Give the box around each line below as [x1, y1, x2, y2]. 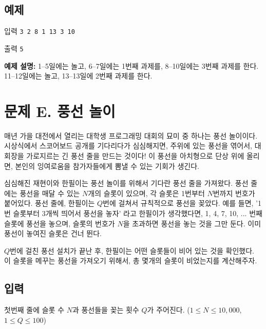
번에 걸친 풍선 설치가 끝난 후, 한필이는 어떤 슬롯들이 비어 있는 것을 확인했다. [10, 245, 254, 256]
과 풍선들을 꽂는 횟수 [72, 304, 139, 315]
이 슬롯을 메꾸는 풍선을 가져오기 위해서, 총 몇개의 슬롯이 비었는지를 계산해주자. [4, 255, 257, 266]
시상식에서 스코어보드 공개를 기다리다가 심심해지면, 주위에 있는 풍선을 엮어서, [4, 140, 252, 151]
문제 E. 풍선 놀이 [4, 100, 116, 121]
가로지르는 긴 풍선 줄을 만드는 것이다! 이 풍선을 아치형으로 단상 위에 [26, 150, 244, 161]
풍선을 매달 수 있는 [20, 187, 80, 198]
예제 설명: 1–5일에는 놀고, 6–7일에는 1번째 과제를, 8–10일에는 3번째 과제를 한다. [4, 60, 259, 71]
